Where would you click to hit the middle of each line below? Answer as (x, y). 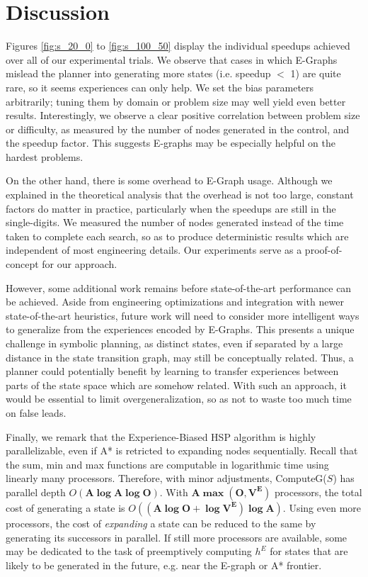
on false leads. (36, 412)
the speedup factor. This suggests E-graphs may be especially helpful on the (171, 143)
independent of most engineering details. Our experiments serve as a (154, 250)
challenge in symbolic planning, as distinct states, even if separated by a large (174, 343)
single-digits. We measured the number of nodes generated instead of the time (175, 222)
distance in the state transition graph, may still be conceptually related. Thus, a (180, 357)
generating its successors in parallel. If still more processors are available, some (177, 537)
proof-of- (323, 250)
